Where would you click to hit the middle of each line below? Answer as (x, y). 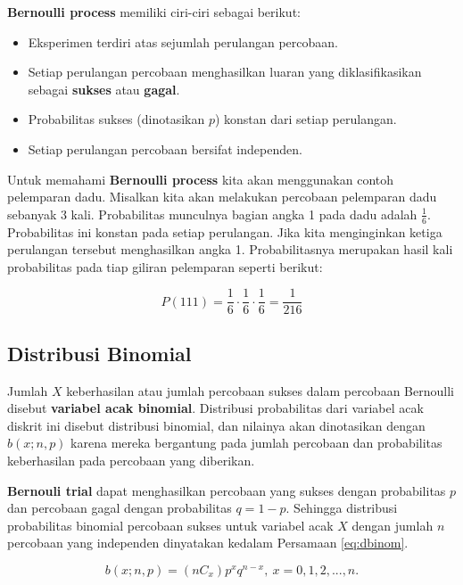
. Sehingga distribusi (342, 508)
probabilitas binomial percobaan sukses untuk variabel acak (170, 525)
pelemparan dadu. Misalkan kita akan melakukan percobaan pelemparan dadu (222, 197)
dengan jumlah (393, 525)
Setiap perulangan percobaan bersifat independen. (165, 148)
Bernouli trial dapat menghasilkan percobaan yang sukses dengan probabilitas (227, 490)
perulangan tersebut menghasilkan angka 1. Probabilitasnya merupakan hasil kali (230, 249)
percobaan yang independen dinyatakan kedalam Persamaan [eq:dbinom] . (208, 543)
